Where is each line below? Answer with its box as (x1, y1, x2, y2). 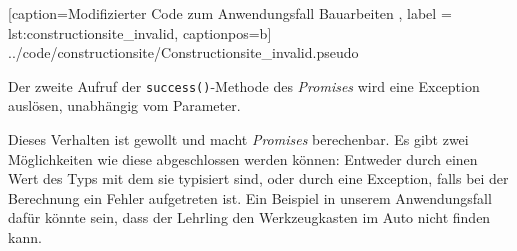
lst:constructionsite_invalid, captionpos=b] (8, 22, 272, 43)
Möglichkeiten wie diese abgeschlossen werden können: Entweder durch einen (8, 148, 478, 169)
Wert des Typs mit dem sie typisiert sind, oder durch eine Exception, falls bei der (8, 168, 509, 189)
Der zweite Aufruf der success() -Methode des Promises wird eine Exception (8, 75, 480, 96)
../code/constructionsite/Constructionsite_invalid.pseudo (8, 42, 359, 63)
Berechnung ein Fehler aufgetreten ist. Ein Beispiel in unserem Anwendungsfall (8, 187, 492, 208)
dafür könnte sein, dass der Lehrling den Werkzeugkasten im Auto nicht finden (8, 207, 491, 228)
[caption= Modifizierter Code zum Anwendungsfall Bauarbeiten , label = (8, 3, 452, 23)
